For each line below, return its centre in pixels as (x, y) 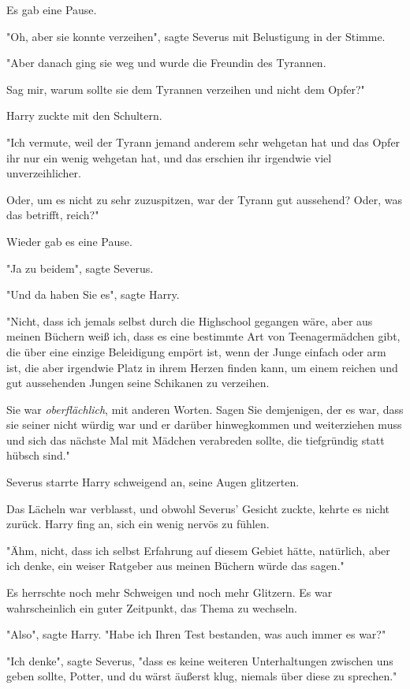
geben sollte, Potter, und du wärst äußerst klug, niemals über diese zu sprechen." (202, 676)
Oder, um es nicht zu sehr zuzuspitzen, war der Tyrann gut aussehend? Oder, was (204, 199)
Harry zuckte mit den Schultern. (84, 115)
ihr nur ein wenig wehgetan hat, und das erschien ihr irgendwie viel (169, 157)
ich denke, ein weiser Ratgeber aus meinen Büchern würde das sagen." (175, 566)
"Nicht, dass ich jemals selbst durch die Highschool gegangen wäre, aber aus (190, 320)
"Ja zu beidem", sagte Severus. (80, 268)
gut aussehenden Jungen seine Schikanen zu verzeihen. (138, 383)
